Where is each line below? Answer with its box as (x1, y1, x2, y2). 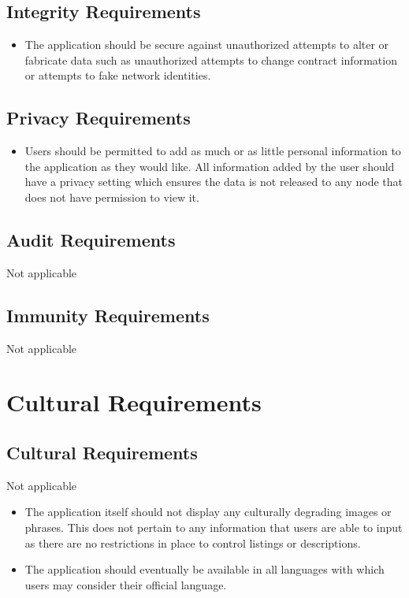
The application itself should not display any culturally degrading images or (24, 503, 392, 520)
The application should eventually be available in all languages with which (24, 561, 385, 578)
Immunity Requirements (6, 303, 210, 327)
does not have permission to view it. (24, 188, 199, 205)
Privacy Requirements (6, 106, 191, 130)
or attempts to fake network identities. (24, 67, 211, 84)
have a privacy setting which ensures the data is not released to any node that (24, 173, 403, 190)
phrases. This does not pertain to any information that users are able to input (24, 518, 403, 535)
